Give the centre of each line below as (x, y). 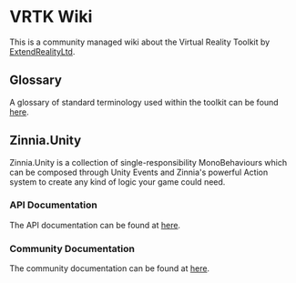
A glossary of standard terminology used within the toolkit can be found (144, 102)
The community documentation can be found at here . (110, 268)
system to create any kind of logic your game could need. (117, 182)
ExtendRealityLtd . (42, 51)
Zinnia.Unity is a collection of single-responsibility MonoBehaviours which (148, 162)
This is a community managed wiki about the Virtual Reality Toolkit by (140, 42)
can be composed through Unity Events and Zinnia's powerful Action (139, 172)
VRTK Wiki (51, 17)
